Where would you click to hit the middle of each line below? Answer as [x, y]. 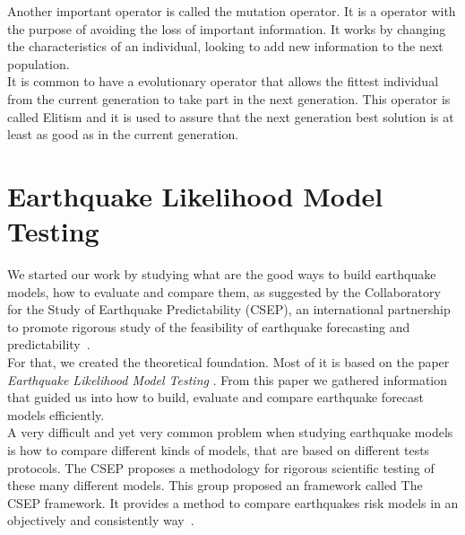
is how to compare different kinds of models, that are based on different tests [219, 450]
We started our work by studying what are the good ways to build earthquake [222, 274]
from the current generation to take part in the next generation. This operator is [229, 98]
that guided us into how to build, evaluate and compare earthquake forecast [216, 397]
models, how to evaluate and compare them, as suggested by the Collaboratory [224, 291]
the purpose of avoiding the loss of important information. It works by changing [227, 28]
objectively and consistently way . [101, 520]
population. [39, 63]
